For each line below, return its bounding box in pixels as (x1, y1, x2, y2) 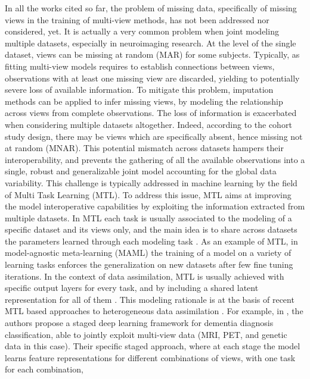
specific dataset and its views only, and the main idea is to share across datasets (5, 223, 297, 236)
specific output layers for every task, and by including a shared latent (5, 281, 259, 294)
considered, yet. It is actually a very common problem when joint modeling (5, 25, 279, 37)
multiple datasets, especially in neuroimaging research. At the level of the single (5, 36, 296, 49)
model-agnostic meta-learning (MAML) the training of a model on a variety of (5, 246, 292, 259)
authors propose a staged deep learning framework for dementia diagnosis (5, 317, 274, 329)
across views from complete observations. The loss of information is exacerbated (5, 107, 297, 119)
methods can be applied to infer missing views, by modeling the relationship (5, 95, 283, 107)
